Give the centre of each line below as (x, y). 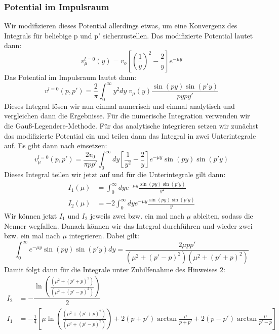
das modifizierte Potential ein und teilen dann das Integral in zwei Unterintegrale (130, 135)
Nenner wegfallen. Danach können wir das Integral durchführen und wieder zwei (128, 225)
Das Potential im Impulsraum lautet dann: (70, 77)
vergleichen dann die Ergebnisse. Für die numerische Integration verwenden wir (127, 116)
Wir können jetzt (31, 216)
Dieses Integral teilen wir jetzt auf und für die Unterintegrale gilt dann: (115, 174)
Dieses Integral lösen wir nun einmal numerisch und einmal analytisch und (119, 106)
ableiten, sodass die (223, 216)
